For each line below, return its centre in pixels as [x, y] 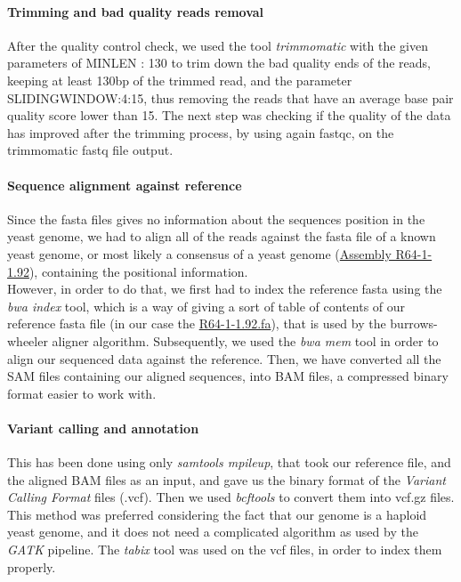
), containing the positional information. [138, 271]
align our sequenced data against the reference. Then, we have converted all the [224, 358]
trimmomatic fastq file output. [90, 150]
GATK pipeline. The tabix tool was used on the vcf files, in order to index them [225, 550]
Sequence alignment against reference [125, 185]
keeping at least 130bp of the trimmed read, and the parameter [180, 80]
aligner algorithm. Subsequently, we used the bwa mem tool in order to [245, 340]
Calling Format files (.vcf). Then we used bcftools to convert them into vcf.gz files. [231, 497]
